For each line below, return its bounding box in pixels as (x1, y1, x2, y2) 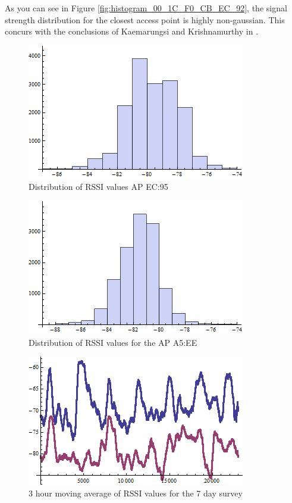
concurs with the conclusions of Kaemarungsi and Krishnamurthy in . (5, 25, 259, 38)
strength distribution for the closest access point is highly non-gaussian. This (5, 13, 285, 26)
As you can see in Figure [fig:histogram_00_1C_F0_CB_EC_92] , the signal (5, 2, 287, 14)
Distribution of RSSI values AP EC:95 (29, 180, 168, 193)
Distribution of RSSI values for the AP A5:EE (29, 336, 197, 348)
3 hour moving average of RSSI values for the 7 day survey (29, 486, 243, 499)
